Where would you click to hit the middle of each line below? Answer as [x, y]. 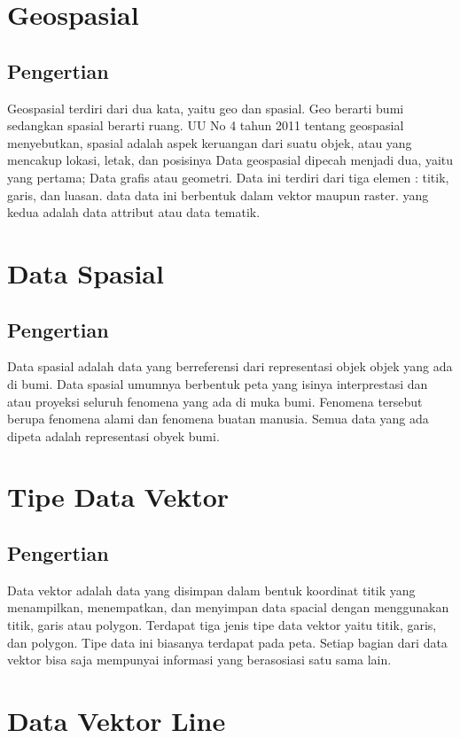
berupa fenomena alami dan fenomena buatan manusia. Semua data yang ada [218, 419]
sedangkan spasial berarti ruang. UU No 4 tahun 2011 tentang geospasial [206, 125]
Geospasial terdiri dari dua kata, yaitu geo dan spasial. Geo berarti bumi [206, 108]
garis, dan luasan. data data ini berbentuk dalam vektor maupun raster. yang [218, 194]
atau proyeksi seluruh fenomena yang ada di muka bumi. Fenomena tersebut [215, 401]
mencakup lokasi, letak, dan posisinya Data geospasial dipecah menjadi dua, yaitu [230, 160]
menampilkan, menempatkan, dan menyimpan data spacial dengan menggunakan [228, 607]
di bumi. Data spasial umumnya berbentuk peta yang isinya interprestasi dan [218, 383]
